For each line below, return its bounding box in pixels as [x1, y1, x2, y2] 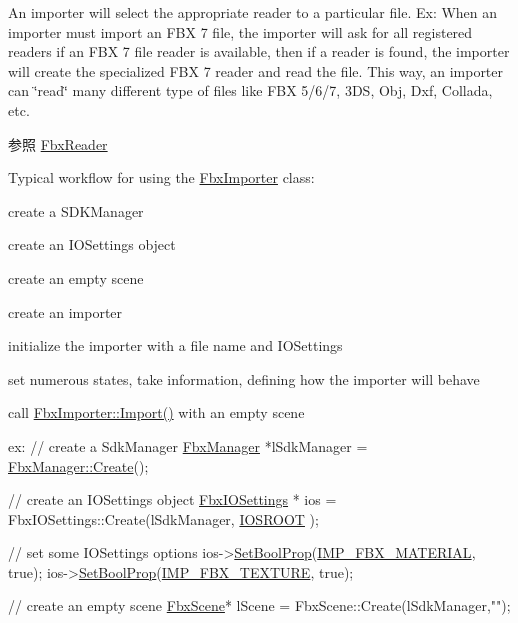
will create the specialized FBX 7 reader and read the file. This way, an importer [8, 60, 504, 81]
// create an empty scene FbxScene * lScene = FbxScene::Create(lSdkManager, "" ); [8, 595, 511, 616]
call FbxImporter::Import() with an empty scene [8, 402, 305, 423]
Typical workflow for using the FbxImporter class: [8, 167, 315, 188]
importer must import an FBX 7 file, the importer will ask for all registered [8, 21, 473, 42]
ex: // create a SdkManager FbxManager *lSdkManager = [8, 435, 368, 456]
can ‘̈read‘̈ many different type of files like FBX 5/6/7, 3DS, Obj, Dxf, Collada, [8, 80, 493, 101]
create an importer [8, 301, 123, 322]
